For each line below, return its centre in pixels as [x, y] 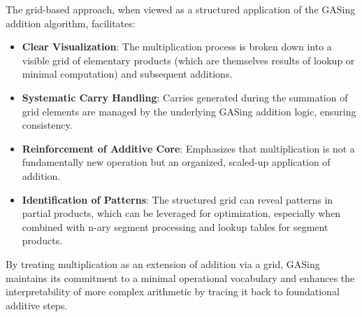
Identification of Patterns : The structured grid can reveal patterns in [178, 199]
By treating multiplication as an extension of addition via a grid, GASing [163, 263]
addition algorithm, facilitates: [71, 23]
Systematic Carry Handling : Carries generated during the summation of [185, 97]
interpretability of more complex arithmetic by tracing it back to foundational [173, 291]
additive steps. [37, 305]
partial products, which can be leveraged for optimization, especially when [181, 213]
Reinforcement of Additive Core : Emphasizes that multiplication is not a [188, 148]
